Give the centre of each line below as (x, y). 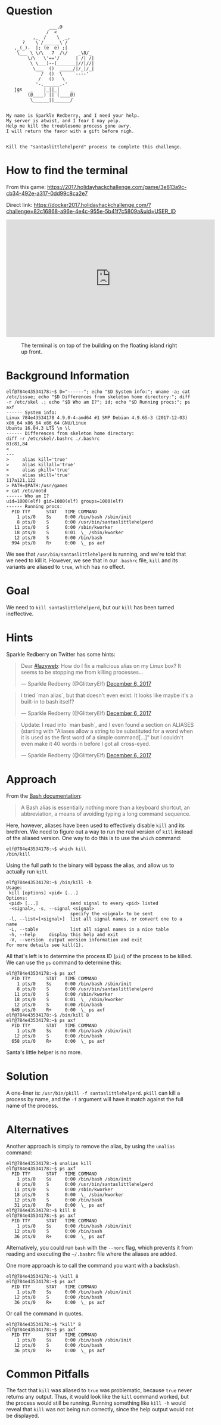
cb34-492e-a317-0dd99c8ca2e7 (47, 193)
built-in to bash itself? (47, 701)
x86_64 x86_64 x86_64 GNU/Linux (46, 423)
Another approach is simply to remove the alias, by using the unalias (91, 1146)
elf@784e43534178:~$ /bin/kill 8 (48, 1015)
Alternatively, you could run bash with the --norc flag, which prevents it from (99, 1247)
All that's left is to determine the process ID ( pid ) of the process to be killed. (99, 956)
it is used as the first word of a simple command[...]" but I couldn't (102, 737)
